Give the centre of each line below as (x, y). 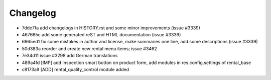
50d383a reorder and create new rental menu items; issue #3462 (90, 48)
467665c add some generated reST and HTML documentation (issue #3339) (101, 34)
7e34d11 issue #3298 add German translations (70, 56)
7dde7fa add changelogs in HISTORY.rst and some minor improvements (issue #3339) (111, 28)
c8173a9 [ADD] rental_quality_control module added (76, 69)
